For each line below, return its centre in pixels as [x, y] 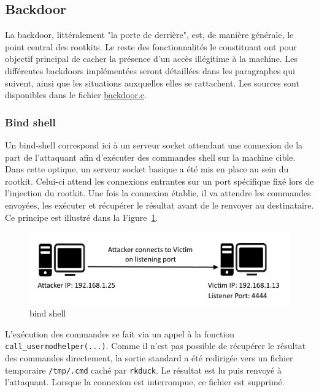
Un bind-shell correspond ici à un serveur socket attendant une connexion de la [154, 144]
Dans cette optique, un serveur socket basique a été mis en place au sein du [147, 169]
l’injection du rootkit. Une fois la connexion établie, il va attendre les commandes [158, 193]
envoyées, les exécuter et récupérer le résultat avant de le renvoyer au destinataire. [159, 205]
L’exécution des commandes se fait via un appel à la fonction [120, 333]
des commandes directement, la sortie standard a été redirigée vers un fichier [149, 358]
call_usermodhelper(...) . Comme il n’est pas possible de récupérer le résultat [156, 346]
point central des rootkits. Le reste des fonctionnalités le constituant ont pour [151, 46]
